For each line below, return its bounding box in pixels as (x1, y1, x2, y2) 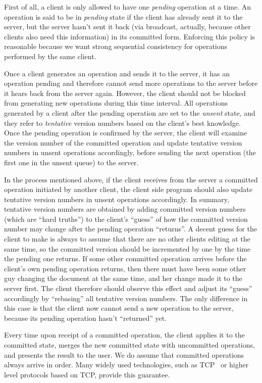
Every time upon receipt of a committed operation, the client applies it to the (4, 329, 245, 340)
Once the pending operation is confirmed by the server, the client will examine (4, 127, 247, 138)
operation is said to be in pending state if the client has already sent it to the (4, 11, 243, 22)
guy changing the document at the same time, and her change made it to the (4, 273, 242, 283)
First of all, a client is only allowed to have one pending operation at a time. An (4, 2, 251, 12)
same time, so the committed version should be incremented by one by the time (4, 243, 250, 254)
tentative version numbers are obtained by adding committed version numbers (4, 204, 246, 214)
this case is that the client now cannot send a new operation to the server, (4, 303, 234, 313)
